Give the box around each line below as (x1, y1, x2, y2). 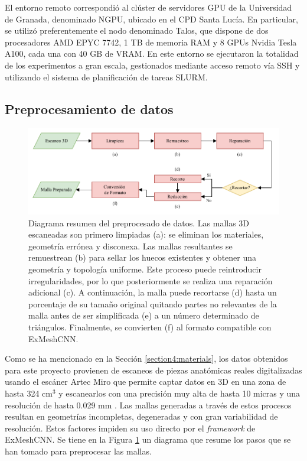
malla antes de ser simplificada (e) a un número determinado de (28, 309, 259, 322)
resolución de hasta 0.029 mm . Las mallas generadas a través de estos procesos (5, 398, 292, 411)
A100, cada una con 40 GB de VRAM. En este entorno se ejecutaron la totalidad (5, 47, 299, 60)
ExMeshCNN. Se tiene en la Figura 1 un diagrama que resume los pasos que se (5, 433, 291, 446)
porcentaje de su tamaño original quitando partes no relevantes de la (28, 297, 277, 310)
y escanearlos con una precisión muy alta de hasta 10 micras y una (58, 387, 301, 399)
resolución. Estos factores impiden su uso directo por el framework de (5, 421, 256, 434)
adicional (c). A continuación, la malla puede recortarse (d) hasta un (28, 286, 277, 298)
